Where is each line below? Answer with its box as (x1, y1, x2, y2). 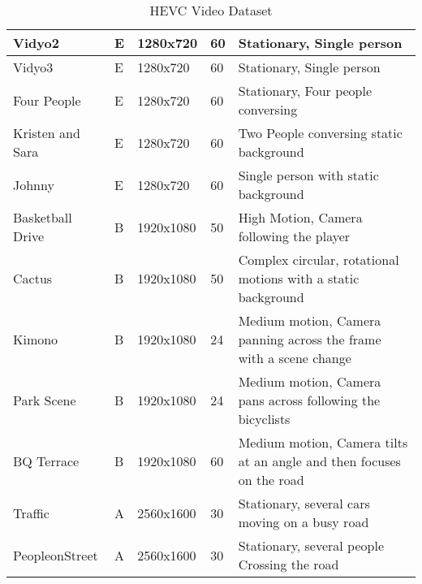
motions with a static (238, 269, 360, 288)
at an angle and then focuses (238, 452, 401, 470)
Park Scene (13, 391, 76, 409)
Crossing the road (238, 555, 339, 573)
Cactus (13, 269, 53, 288)
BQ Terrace (13, 452, 80, 470)
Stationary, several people (238, 536, 384, 555)
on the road (238, 470, 304, 489)
